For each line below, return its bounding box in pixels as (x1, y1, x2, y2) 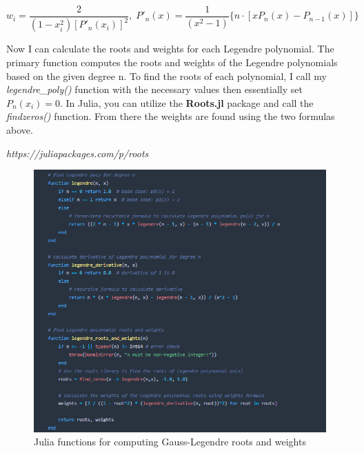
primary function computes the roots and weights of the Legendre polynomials (6, 55, 338, 69)
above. (6, 122, 33, 137)
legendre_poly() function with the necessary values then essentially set (6, 82, 303, 97)
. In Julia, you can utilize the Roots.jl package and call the (59, 95, 314, 110)
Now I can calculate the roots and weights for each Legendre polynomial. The (6, 41, 334, 56)
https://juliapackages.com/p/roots (6, 145, 149, 160)
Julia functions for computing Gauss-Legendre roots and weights (34, 434, 306, 449)
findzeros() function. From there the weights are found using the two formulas (6, 109, 335, 123)
